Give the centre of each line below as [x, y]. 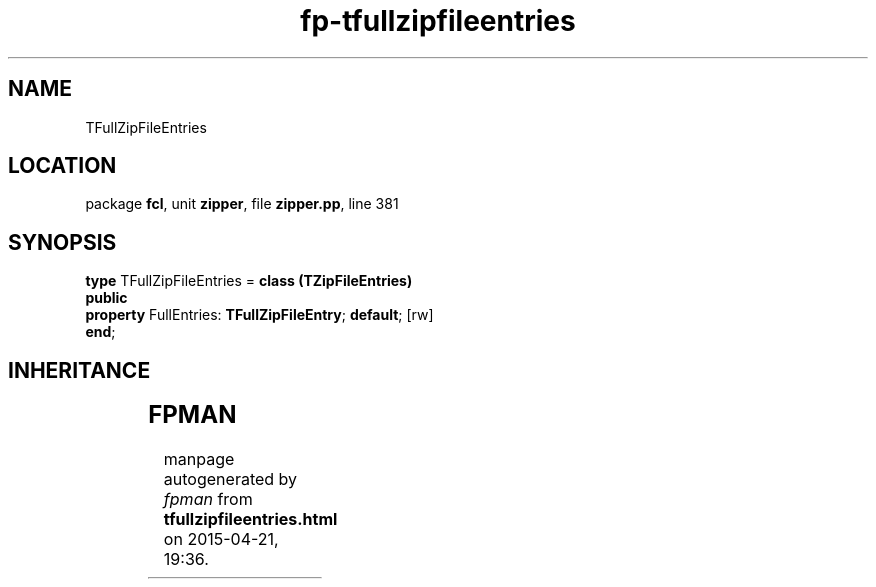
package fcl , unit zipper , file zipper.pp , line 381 [242, 204]
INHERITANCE [79, 370]
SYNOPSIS [62, 242]
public [106, 298]
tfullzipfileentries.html [250, 519]
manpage [199, 459]
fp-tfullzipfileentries [438, 21]
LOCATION [62, 166]
